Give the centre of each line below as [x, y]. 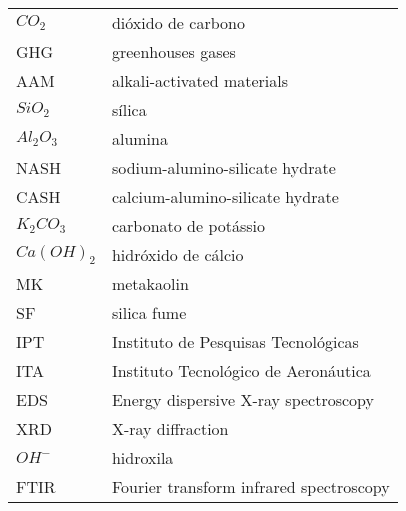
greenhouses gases [173, 51]
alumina [139, 138]
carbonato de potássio [188, 225]
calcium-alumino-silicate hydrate [225, 196]
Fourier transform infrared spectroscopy [250, 486]
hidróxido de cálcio [177, 254]
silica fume [149, 312]
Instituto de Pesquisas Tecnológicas [235, 341]
